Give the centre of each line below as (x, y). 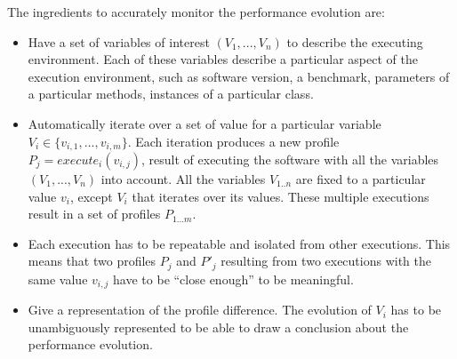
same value (58, 279)
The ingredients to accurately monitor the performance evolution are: (196, 12)
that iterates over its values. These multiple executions (281, 196)
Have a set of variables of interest (119, 41)
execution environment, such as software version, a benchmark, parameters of (239, 76)
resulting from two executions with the (326, 261)
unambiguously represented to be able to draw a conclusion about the (218, 327)
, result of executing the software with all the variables (290, 160)
